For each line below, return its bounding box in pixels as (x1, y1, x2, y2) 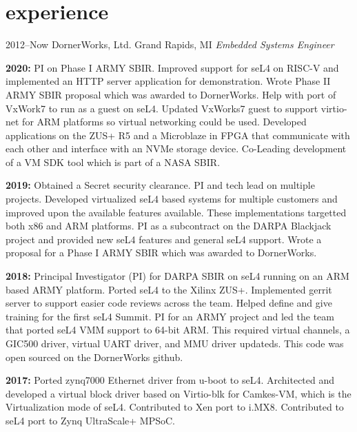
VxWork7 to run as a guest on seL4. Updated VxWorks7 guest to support (6, 101, 318, 115)
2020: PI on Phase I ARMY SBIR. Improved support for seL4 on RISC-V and (6, 60, 339, 74)
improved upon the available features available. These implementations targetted (6, 205, 347, 219)
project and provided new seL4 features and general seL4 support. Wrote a (6, 232, 322, 246)
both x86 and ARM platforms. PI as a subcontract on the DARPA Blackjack (6, 218, 331, 233)
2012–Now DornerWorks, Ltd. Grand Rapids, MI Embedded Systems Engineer (6, 37, 334, 52)
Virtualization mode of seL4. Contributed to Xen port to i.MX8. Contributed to (6, 400, 344, 414)
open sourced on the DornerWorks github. (6, 349, 183, 364)
